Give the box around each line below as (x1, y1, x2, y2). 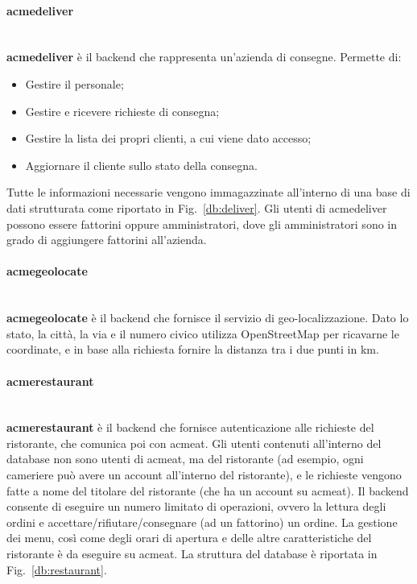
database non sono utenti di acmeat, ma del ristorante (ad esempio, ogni (6, 450, 364, 467)
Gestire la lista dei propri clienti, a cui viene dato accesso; (25, 130, 312, 147)
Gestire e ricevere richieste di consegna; (25, 102, 220, 119)
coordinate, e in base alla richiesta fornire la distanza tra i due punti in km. (6, 341, 379, 358)
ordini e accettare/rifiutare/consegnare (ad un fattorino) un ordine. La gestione (6, 513, 398, 530)
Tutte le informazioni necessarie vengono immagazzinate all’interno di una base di (6, 184, 411, 201)
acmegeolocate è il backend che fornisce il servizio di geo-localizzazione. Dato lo (6, 309, 409, 326)
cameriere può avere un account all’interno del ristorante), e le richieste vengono (6, 466, 402, 483)
